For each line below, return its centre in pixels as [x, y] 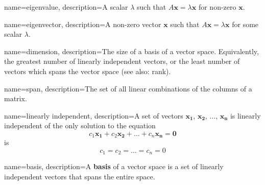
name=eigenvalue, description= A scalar [66, 7]
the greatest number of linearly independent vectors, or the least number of [122, 61]
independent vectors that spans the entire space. [80, 177]
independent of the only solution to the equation [80, 125]
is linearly [245, 115]
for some [245, 24]
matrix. [16, 98]
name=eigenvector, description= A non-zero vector [83, 24]
